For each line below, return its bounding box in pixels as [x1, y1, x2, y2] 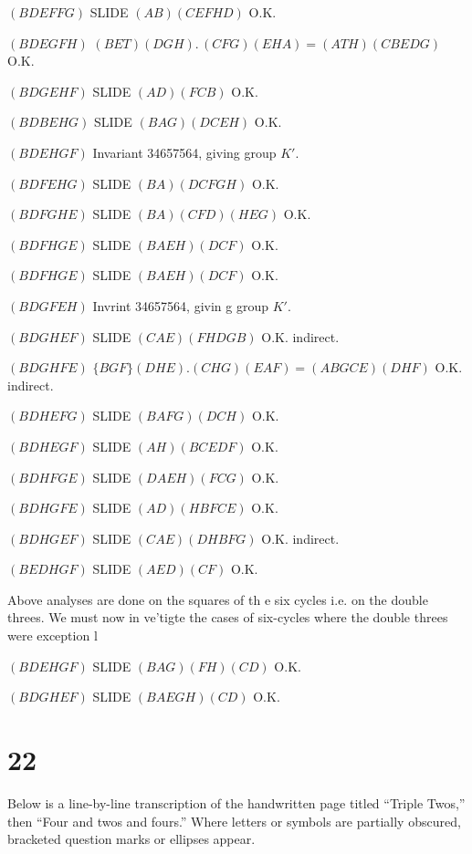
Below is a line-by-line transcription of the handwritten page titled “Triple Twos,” [7, 793, 466, 812]
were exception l [7, 626, 98, 645]
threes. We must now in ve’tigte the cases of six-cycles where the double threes [7, 608, 448, 627]
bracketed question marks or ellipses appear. [7, 829, 256, 849]
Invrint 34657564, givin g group [92, 296, 268, 315]
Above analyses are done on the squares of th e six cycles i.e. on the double [7, 589, 428, 609]
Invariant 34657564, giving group [92, 142, 277, 161]
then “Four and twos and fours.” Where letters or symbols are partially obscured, [7, 811, 461, 830]
